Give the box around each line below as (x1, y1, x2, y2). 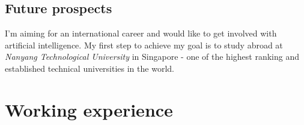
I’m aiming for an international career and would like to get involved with (5, 27, 277, 39)
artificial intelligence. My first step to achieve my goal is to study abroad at (5, 38, 283, 51)
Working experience (5, 97, 173, 121)
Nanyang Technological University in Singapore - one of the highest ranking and (5, 50, 299, 63)
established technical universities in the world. (5, 62, 174, 74)
